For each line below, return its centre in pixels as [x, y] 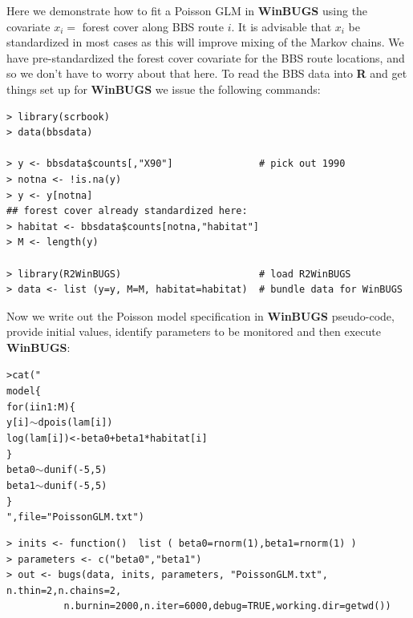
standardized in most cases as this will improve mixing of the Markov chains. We [205, 42]
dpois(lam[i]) [75, 423]
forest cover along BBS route [153, 26]
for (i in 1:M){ [41, 407]
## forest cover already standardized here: [127, 211]
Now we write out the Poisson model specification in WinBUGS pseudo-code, [200, 315]
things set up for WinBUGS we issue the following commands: [164, 89]
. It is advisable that [281, 26]
